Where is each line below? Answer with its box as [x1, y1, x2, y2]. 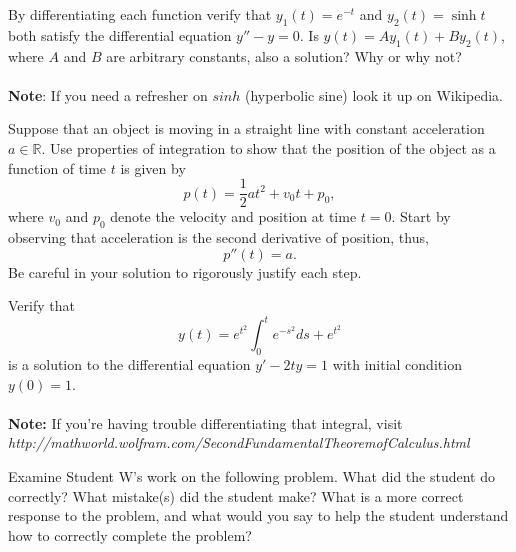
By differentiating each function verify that [8, 4, 272, 24]
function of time [8, 157, 107, 178]
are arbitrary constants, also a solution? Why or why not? [106, 45, 462, 66]
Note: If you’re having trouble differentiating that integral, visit [8, 412, 403, 433]
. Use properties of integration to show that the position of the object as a [41, 137, 496, 158]
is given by [120, 157, 186, 178]
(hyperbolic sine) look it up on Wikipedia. [245, 84, 504, 105]
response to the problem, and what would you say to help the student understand [8, 505, 509, 526]
